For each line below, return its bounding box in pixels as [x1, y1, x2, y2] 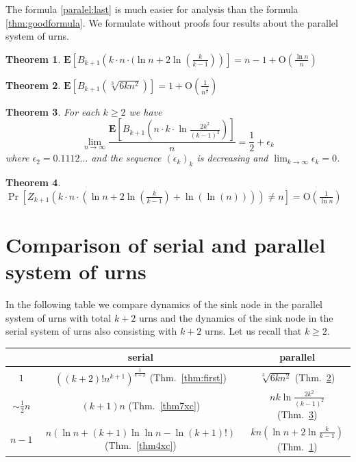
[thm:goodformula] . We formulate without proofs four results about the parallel [5, 15, 338, 29]
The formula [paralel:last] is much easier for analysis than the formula [5, 2, 298, 16]
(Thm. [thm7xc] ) [128, 398, 201, 412]
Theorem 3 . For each [5, 104, 100, 118]
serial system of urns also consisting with [5, 324, 177, 338]
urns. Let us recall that [205, 324, 302, 338]
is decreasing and [196, 151, 268, 165]
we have [129, 104, 162, 118]
